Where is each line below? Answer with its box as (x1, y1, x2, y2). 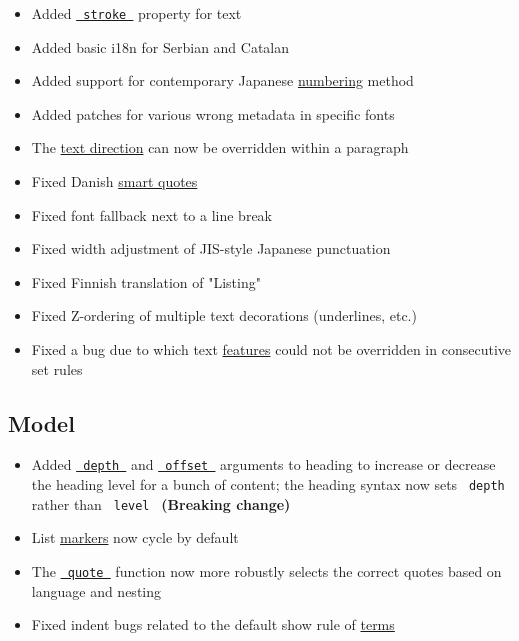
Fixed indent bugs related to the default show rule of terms (31, 614, 395, 635)
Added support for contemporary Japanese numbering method (31, 70, 414, 91)
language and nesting (31, 580, 162, 601)
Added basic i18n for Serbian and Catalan (31, 36, 290, 57)
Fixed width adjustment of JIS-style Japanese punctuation (31, 238, 391, 259)
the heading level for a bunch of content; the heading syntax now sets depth (31, 474, 505, 495)
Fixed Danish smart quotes (31, 171, 198, 192)
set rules (31, 358, 83, 379)
